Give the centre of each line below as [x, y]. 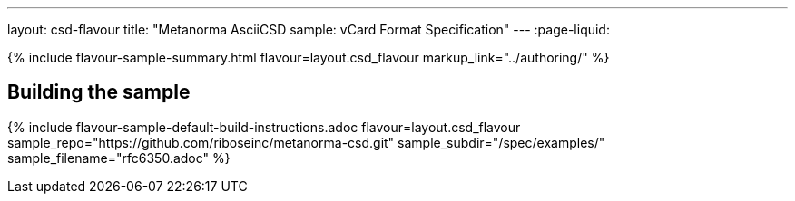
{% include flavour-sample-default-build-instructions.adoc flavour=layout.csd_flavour [264, 127]
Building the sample [99, 92]
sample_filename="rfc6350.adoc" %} [119, 158]
